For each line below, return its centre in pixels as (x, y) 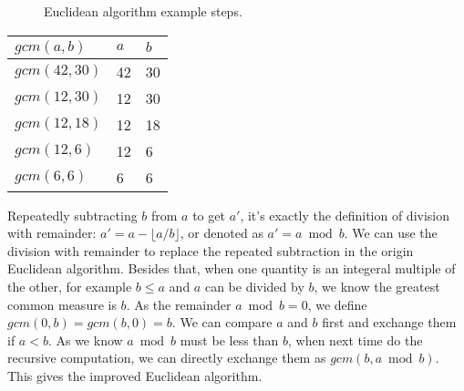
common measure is (62, 304)
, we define (337, 304)
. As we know (85, 340)
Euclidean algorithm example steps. (143, 11)
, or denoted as (222, 233)
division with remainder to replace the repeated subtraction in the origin (211, 250)
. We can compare (222, 322)
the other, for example (70, 286)
